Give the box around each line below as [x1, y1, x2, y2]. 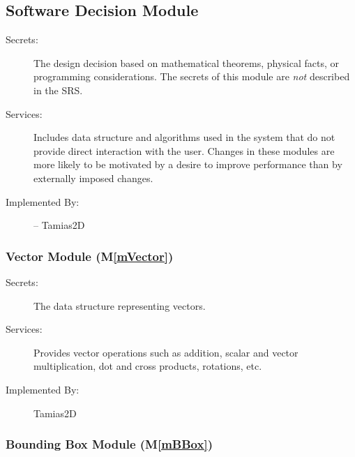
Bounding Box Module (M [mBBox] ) [6, 435, 213, 453]
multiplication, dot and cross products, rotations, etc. [33, 359, 262, 373]
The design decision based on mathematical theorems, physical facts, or [33, 55, 340, 70]
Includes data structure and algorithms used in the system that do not [33, 130, 335, 144]
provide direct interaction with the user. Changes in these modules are [33, 143, 335, 158]
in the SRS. [33, 82, 83, 97]
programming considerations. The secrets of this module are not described [33, 69, 350, 84]
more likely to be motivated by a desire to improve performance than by [33, 157, 342, 172]
